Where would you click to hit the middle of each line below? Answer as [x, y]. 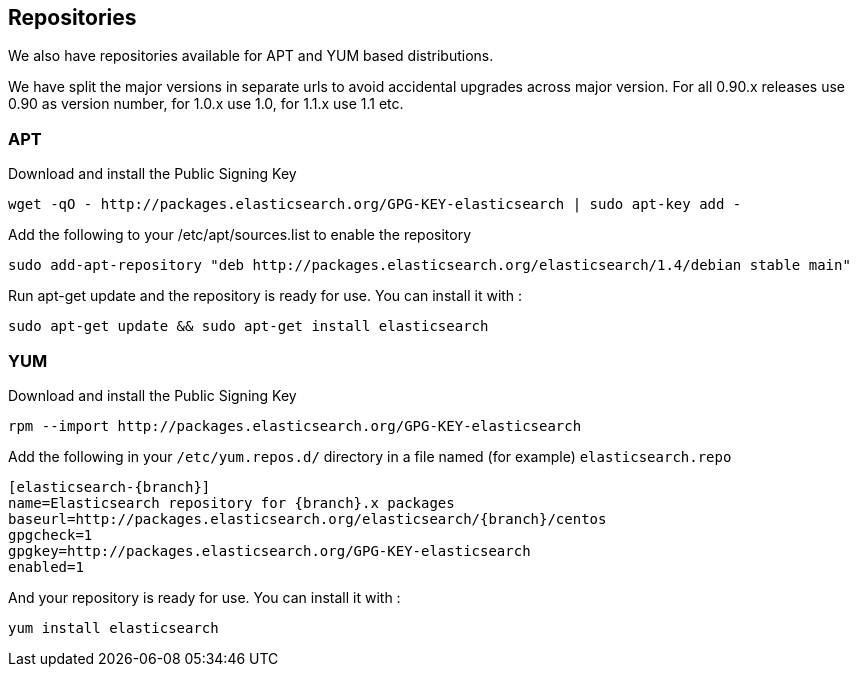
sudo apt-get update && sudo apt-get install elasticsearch [248, 326]
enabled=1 [46, 566]
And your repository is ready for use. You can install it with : [204, 597]
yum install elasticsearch [113, 627]
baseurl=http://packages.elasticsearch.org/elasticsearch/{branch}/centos [307, 518]
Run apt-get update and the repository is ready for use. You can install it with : [265, 296]
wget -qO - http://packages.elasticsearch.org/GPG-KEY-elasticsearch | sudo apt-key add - [375, 204]
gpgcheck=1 [50, 534]
